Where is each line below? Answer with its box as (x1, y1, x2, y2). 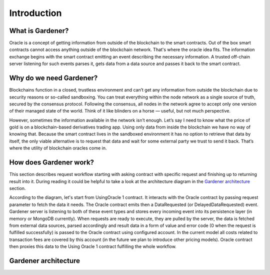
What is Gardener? (9, 26, 69, 35)
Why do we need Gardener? (9, 74, 98, 82)
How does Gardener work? (9, 158, 94, 167)
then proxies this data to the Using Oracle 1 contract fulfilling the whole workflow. (9, 243, 177, 249)
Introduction (9, 7, 62, 18)
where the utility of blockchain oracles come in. (9, 145, 107, 151)
